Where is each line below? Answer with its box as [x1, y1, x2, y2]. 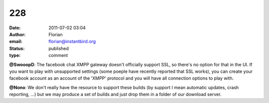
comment [48, 52, 68, 58]
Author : [9, 31, 26, 37]
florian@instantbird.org [48, 39, 96, 45]
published [48, 45, 69, 51]
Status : [9, 45, 25, 51]
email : [9, 39, 22, 45]
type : [9, 52, 21, 58]
